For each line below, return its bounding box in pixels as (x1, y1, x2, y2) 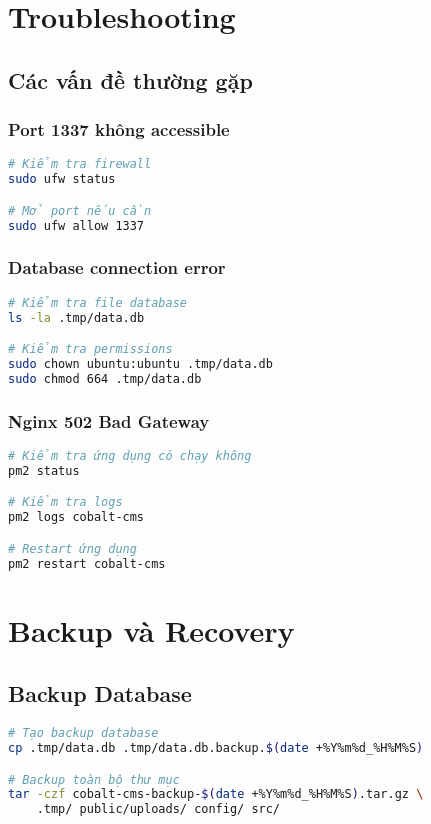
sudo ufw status (8, 172, 116, 187)
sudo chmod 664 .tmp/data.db (8, 371, 202, 386)
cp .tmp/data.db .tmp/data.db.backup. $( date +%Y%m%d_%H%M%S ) (8, 741, 424, 756)
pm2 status (8, 463, 80, 478)
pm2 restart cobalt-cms (8, 556, 166, 571)
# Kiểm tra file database (8, 295, 187, 310)
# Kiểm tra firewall (8, 157, 152, 172)
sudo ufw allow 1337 (8, 218, 145, 233)
